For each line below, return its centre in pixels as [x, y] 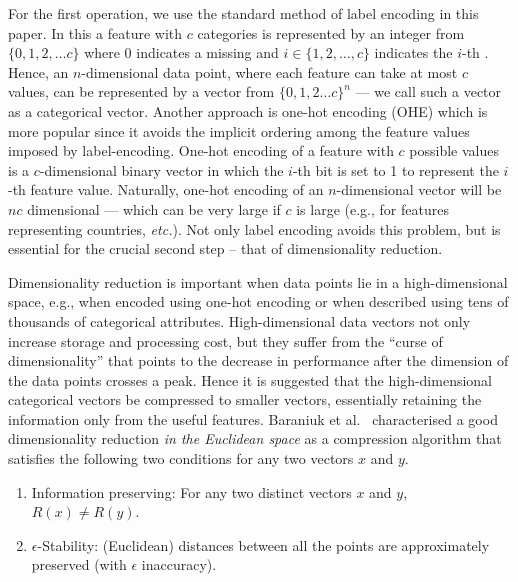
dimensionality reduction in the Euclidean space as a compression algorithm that [255, 438]
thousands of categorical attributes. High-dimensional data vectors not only [239, 320]
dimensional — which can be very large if [154, 208]
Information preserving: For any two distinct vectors [191, 491]
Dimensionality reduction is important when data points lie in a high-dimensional [258, 281]
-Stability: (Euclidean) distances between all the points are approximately [263, 544]
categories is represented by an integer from [331, 32]
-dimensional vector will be [419, 189]
